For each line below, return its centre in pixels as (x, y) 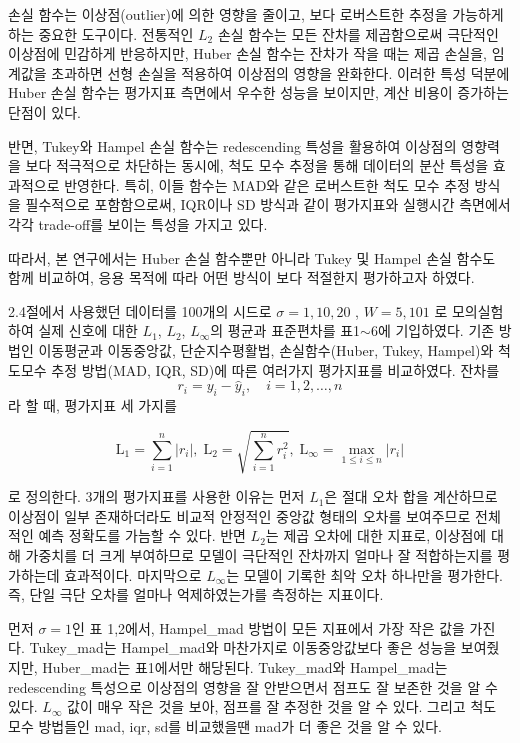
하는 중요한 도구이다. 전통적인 (101, 33)
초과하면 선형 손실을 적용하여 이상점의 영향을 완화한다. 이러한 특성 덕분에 (280, 72)
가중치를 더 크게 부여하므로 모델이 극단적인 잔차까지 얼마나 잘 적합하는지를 (259, 555)
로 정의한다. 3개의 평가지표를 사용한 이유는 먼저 (156, 496)
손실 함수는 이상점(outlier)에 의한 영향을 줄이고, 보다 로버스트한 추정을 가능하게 (256, 14)
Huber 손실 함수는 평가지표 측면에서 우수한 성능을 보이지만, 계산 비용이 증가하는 (258, 92)
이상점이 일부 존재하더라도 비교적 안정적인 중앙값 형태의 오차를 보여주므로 (239, 515)
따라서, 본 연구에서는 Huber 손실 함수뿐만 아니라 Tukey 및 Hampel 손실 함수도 (252, 257)
